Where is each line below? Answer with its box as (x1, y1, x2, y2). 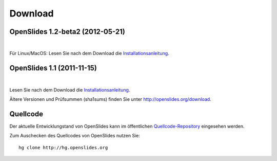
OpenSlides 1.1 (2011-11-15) (9, 64, 97, 73)
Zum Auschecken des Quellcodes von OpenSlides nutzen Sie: (9, 133, 141, 139)
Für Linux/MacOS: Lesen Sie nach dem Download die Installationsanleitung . (9, 50, 169, 57)
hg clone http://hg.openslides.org (18, 145, 108, 150)
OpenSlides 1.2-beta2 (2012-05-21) (9, 27, 125, 36)
